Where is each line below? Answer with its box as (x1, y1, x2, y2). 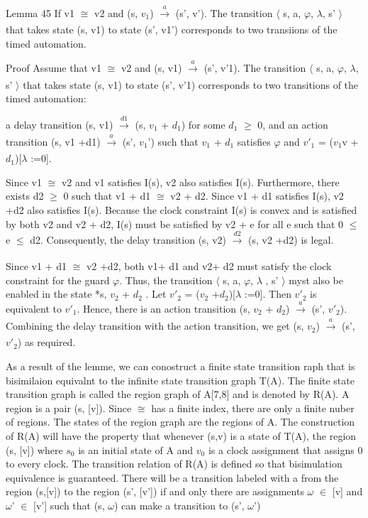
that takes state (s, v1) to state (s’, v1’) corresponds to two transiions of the (6, 22, 338, 37)
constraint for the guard (6, 272, 110, 287)
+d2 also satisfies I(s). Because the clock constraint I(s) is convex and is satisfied (6, 202, 357, 217)
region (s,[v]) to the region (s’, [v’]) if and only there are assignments (6, 484, 304, 499)
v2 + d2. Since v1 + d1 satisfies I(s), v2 (170, 188, 344, 203)
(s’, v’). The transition (175, 5, 273, 20)
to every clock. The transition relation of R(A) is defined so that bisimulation (6, 456, 342, 471)
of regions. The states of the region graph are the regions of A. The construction (6, 414, 355, 429)
